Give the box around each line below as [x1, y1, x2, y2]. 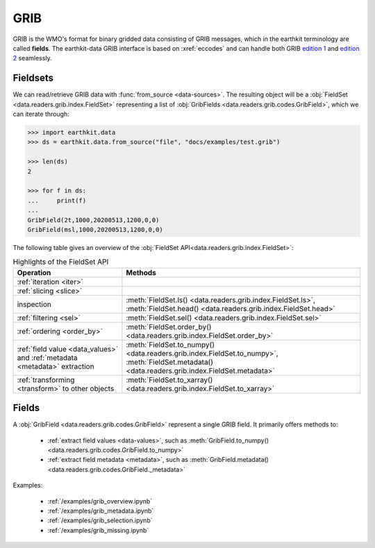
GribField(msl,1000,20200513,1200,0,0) [27, 226, 163, 233]
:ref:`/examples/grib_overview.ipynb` [47, 497, 153, 505]
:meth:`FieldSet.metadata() [126, 357, 214, 367]
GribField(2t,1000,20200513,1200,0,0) [27, 216, 160, 224]
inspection [17, 299, 51, 309]
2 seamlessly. [12, 54, 52, 63]
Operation [17, 267, 51, 277]
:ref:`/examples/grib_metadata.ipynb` [47, 506, 154, 515]
